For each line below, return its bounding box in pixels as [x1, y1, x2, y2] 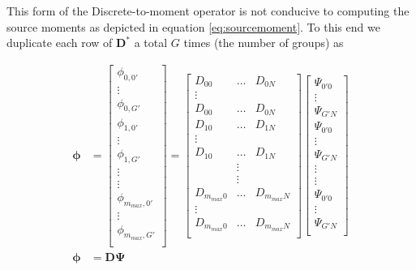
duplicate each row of [6, 34, 113, 51]
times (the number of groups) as [183, 34, 344, 51]
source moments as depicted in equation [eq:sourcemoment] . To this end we [6, 18, 380, 35]
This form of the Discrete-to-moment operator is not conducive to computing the [6, 2, 410, 19]
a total [134, 34, 168, 51]
